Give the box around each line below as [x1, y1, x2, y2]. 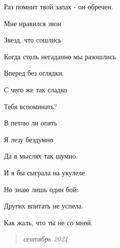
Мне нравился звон [4, 18, 61, 28]
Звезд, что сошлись [4, 35, 61, 45]
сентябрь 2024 [23, 234, 68, 244]
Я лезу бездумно [4, 134, 54, 144]
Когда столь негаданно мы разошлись [4, 51, 116, 61]
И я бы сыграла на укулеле [4, 167, 85, 177]
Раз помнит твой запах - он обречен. [4, 1, 113, 11]
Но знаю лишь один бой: [4, 184, 79, 194]
